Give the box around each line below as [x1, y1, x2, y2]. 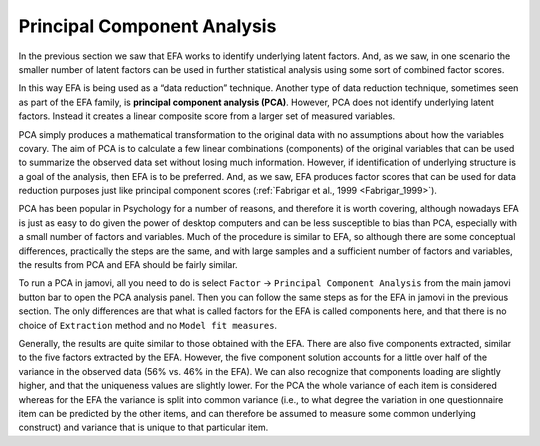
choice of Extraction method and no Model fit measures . [18, 319, 278, 331]
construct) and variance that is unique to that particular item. [18, 421, 269, 434]
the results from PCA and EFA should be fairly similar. [18, 259, 239, 271]
